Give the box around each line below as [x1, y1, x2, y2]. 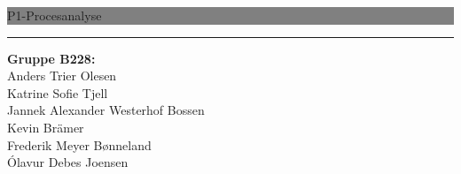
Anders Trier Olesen [7, 66, 117, 85]
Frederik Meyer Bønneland [7, 135, 152, 154]
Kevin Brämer [7, 117, 84, 136]
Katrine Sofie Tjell [7, 83, 108, 102]
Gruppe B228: [7, 49, 96, 67]
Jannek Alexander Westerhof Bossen [7, 101, 205, 119]
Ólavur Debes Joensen [7, 153, 129, 171]
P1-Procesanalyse [7, 6, 102, 24]
